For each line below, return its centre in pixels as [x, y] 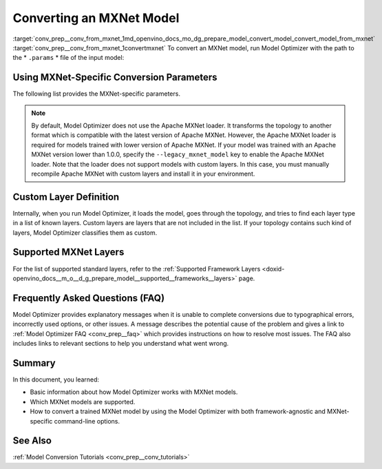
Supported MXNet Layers [68, 252]
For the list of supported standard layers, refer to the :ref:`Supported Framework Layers [137, 269]
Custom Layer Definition [66, 197]
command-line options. [87, 421]
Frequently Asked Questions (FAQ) [89, 298]
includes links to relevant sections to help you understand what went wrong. [121, 344]
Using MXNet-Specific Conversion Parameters [115, 77]
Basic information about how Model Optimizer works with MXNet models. [134, 392]
